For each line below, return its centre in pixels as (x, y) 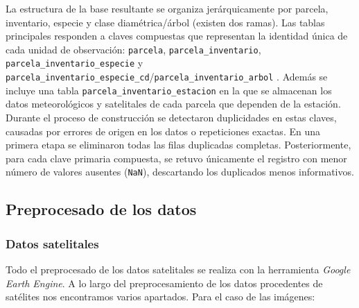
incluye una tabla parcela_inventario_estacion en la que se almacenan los (169, 90)
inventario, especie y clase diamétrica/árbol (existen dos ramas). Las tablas (165, 22)
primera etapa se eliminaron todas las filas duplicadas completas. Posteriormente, (178, 145)
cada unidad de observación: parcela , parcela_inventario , (133, 49)
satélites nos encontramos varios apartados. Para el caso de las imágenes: (160, 297)
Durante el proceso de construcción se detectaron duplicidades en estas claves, (171, 117)
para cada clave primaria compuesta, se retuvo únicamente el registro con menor (176, 158)
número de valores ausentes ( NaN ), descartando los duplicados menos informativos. (180, 172)
